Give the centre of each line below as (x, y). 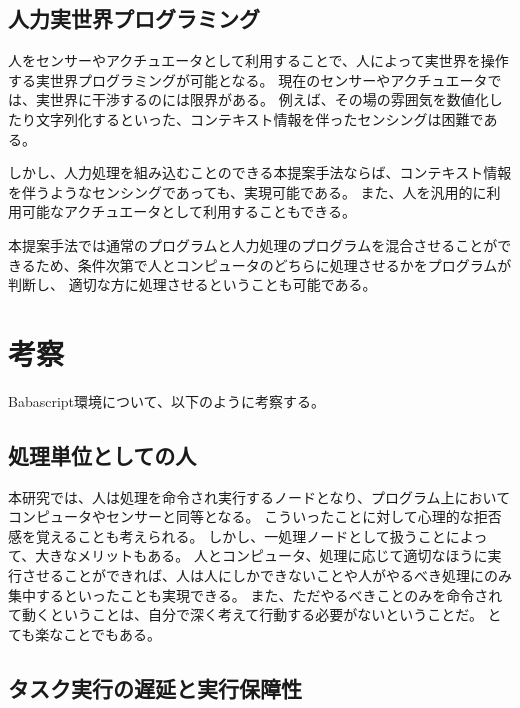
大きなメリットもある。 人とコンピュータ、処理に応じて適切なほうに (261, 555)
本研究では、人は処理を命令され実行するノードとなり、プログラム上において (259, 496)
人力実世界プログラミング (134, 18)
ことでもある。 (112, 633)
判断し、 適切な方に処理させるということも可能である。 (192, 284)
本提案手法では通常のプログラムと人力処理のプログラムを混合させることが (253, 244)
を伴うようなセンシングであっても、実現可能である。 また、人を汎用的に (247, 191)
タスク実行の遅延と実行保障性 (155, 687)
